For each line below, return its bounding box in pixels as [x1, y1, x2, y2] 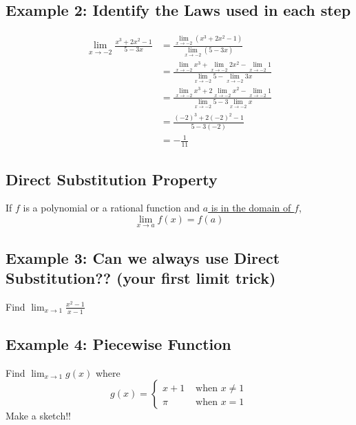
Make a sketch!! [6, 408, 71, 423]
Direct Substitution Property [6, 168, 218, 189]
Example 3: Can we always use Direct [6, 247, 280, 268]
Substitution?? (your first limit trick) [6, 267, 276, 288]
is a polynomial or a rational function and [23, 200, 200, 215]
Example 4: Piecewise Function [6, 333, 231, 354]
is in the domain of [211, 200, 291, 215]
